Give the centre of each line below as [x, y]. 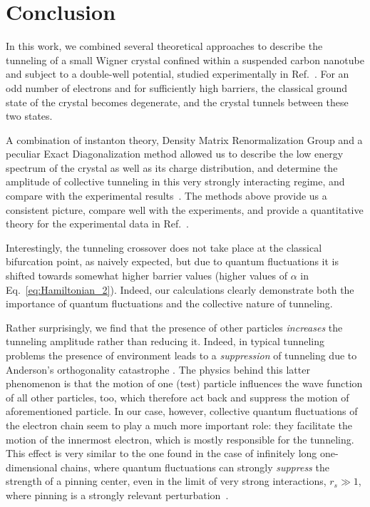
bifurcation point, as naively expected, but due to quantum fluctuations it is [172, 261]
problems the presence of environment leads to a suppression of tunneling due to [181, 355]
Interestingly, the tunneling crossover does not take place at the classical [164, 247]
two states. [29, 116]
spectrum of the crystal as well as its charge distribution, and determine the [172, 167]
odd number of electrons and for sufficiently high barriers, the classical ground [177, 87]
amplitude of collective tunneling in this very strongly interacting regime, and [175, 181]
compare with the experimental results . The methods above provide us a [166, 196]
